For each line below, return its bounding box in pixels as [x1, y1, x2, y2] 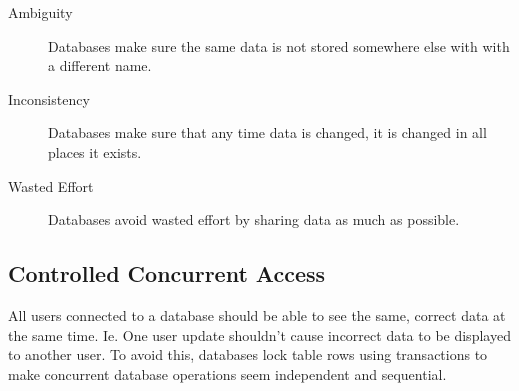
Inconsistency [8, 88, 90, 109]
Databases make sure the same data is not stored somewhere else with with [48, 35, 510, 56]
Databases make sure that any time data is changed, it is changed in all [48, 122, 487, 143]
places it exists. [48, 141, 142, 162]
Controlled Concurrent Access [8, 258, 326, 289]
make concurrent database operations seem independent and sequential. [8, 363, 447, 384]
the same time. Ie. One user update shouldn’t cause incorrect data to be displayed [8, 324, 511, 345]
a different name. [48, 55, 152, 76]
